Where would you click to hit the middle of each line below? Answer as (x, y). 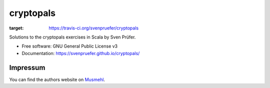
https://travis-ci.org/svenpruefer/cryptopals (94, 28)
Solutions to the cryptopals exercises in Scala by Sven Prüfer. (72, 37)
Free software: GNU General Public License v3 (70, 46)
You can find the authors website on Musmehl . (57, 79)
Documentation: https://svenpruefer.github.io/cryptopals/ (81, 53)
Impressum (27, 67)
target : (16, 28)
